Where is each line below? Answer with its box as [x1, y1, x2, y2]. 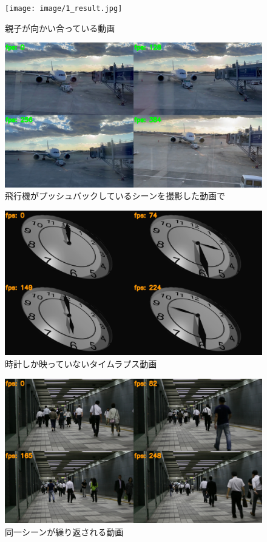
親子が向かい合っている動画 [5, 21, 115, 34]
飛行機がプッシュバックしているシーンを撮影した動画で [5, 189, 225, 202]
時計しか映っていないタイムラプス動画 [5, 357, 157, 370]
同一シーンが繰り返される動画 [5, 525, 124, 538]
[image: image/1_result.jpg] [5, 4, 123, 13]
